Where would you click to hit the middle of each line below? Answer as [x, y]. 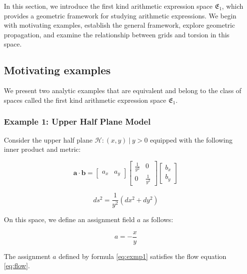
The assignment [27, 256]
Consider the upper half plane [48, 139]
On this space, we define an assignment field [69, 219]
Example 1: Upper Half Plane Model [77, 121]
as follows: [158, 219]
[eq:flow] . [17, 266]
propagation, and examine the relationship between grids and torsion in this [117, 34]
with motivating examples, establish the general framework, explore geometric [120, 25]
